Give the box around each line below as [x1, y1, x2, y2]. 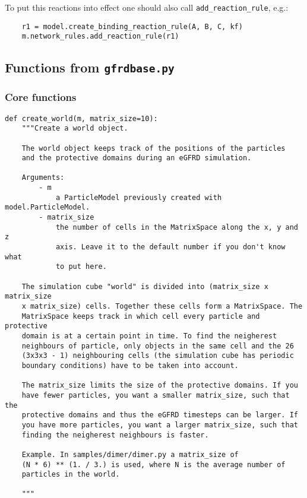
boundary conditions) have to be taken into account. [21, 361, 239, 370]
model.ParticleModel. [5, 203, 90, 212]
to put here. [55, 262, 107, 271]
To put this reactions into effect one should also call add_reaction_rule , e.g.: [5, 1, 289, 13]
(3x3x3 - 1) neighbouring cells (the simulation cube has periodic [21, 351, 294, 360]
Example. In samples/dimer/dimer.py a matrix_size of [21, 450, 239, 459]
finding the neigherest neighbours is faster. [21, 430, 209, 439]
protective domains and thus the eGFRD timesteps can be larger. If [21, 411, 298, 420]
